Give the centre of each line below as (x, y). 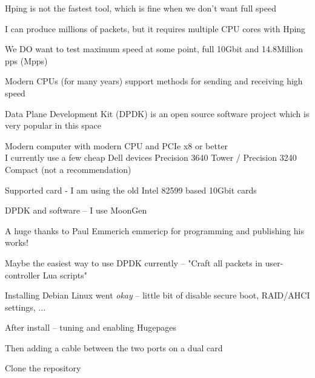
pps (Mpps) (26, 60)
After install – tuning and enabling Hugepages (91, 327)
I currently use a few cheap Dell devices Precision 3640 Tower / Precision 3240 (151, 157)
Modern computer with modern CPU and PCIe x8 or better (117, 145)
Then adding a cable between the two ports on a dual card (114, 347)
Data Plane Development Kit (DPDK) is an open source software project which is (157, 113)
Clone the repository (43, 368)
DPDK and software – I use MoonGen (76, 210)
